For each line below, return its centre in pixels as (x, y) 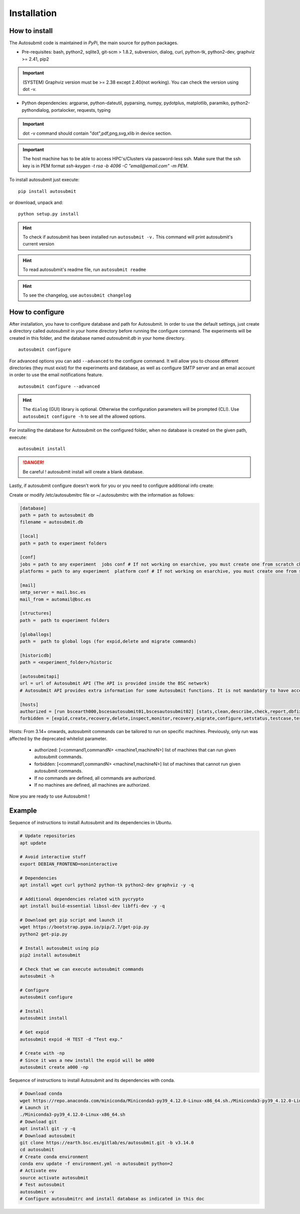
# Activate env (38, 1171)
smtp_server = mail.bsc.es (53, 592)
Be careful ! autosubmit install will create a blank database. (83, 471)
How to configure (37, 312)
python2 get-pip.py (43, 934)
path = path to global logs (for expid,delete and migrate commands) (108, 641)
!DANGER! (33, 462)
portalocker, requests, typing (81, 110)
